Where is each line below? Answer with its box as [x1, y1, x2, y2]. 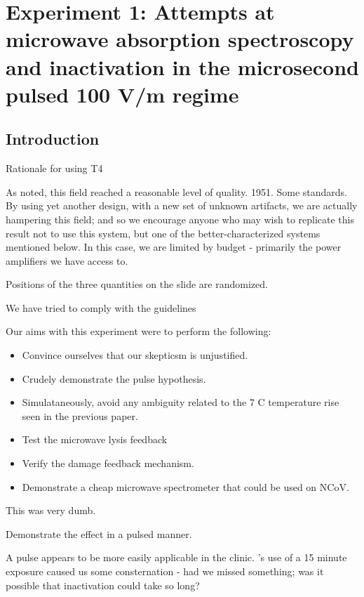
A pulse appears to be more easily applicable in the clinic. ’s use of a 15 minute [6, 550, 347, 565]
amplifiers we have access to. [6, 253, 128, 268]
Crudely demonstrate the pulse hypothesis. [22, 371, 206, 386]
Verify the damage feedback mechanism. [22, 456, 194, 471]
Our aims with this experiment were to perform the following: [6, 324, 271, 339]
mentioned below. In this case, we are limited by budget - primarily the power [6, 240, 342, 254]
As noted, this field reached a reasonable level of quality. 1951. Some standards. [6, 184, 348, 199]
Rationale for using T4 [6, 161, 103, 176]
